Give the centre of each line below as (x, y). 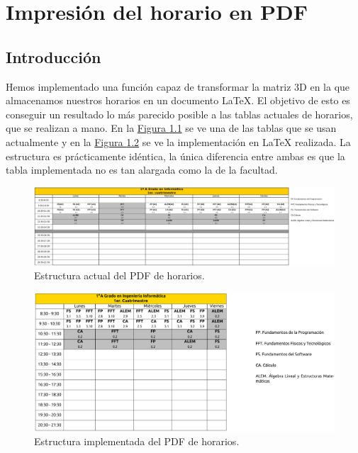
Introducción (54, 56)
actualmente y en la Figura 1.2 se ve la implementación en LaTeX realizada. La (178, 141)
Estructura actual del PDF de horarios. (119, 275)
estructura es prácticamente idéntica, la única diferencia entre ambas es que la (175, 156)
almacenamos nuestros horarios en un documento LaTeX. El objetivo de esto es (178, 100)
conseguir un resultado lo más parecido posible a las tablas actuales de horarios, (179, 114)
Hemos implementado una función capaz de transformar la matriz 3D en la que (178, 86)
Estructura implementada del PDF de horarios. (137, 441)
